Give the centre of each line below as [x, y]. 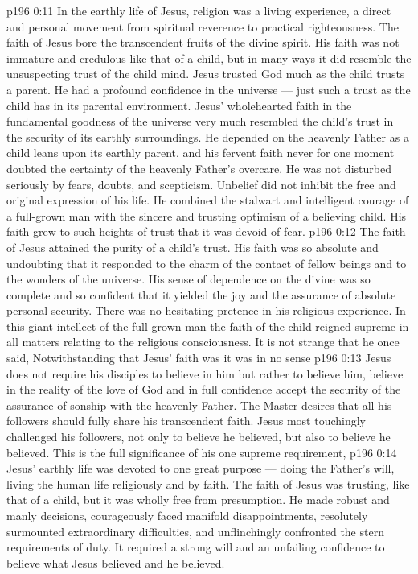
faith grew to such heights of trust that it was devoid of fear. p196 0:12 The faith [206, 231]
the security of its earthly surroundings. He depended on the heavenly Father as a [208, 136]
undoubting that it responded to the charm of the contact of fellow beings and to [207, 263]
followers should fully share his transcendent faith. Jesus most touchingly [186, 421]
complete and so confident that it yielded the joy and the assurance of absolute [201, 294]
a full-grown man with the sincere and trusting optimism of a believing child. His [207, 215]
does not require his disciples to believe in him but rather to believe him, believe [205, 373]
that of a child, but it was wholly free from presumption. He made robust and [198, 500]
